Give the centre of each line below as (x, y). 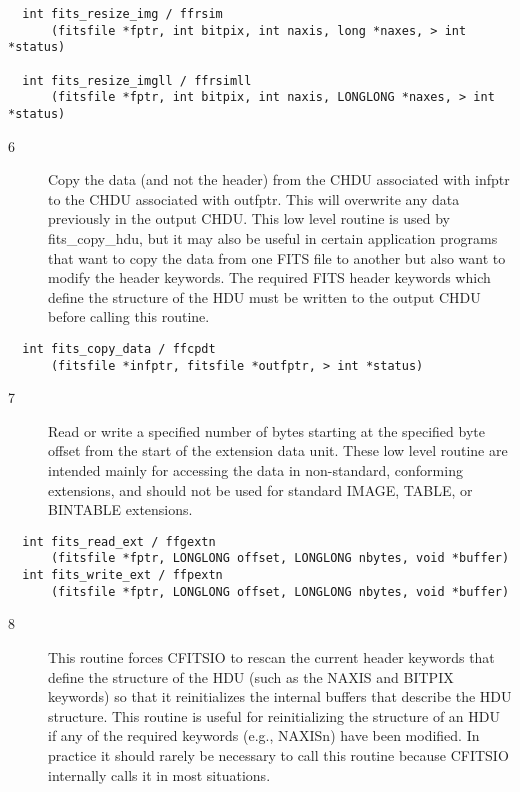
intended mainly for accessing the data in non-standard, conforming (255, 470)
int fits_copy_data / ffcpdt (119, 348)
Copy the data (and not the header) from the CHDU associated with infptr (279, 179)
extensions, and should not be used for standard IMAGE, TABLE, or (260, 489)
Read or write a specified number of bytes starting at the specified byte (266, 430)
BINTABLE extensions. (120, 509)
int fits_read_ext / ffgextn (119, 541)
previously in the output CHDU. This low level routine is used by (249, 218)
